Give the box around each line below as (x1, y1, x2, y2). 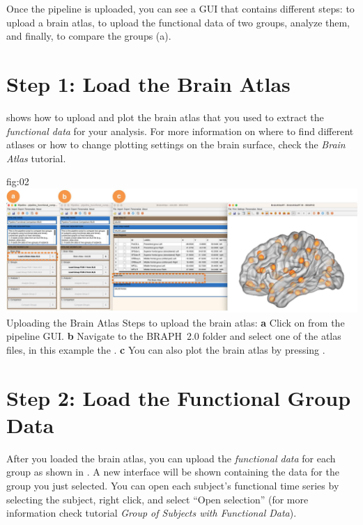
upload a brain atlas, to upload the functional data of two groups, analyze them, (6, 15, 350, 29)
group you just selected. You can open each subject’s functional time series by (6, 478, 339, 492)
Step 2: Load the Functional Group (6, 383, 351, 412)
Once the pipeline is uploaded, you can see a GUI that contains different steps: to (6, 1, 355, 15)
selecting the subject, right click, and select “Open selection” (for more (6, 492, 309, 506)
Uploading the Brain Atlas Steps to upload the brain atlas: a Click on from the (6, 315, 345, 329)
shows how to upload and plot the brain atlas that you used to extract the (6, 109, 324, 124)
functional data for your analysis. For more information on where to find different (6, 123, 354, 138)
